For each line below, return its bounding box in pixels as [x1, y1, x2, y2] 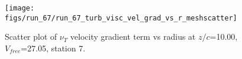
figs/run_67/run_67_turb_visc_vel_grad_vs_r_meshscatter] [5, 13, 237, 22]
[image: [5, 4, 35, 12]
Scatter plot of [5, 30, 57, 43]
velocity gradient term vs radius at [70, 30, 196, 43]
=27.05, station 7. [21, 41, 86, 54]
